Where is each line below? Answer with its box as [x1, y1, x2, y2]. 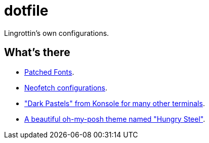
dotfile [4, 2, 49, 19]
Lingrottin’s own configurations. [4, 28, 109, 37]
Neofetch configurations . [24, 83, 108, 92]
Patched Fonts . [24, 67, 74, 76]
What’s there [4, 46, 70, 59]
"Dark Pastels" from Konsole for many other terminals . [24, 99, 205, 108]
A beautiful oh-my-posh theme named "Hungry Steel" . [24, 114, 205, 123]
